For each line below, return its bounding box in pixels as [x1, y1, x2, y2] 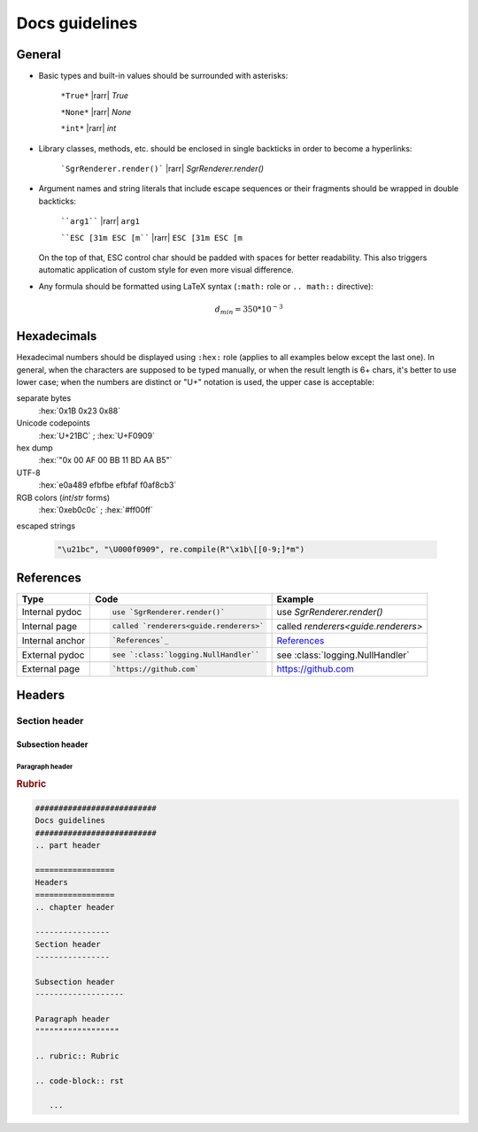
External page [21, 663, 80, 675]
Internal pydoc [21, 606, 82, 619]
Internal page [21, 620, 78, 632]
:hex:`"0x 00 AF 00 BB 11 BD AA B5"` [38, 455, 173, 466]
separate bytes [16, 393, 72, 404]
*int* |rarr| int [60, 123, 117, 134]
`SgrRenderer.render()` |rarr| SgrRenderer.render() [60, 164, 265, 174]
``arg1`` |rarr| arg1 [60, 216, 141, 227]
